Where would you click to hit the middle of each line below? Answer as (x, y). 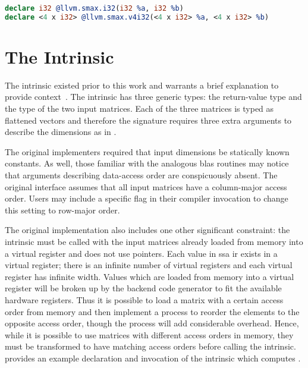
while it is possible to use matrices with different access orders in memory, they (149, 334)
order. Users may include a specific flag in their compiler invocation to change (147, 198)
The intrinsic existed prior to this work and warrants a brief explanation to (142, 85)
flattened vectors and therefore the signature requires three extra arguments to (148, 120)
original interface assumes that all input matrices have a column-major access (146, 186)
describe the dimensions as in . (61, 132)
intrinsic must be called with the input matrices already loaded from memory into (154, 241)
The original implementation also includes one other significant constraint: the (147, 230)
